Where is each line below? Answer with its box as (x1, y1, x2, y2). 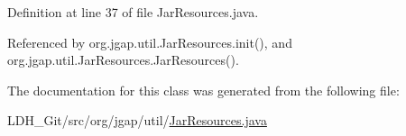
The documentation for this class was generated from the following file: (7, 80, 400, 99)
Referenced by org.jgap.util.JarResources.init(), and (7, 32, 292, 51)
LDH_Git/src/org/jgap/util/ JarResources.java (7, 111, 267, 130)
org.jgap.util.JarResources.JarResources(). (7, 50, 239, 69)
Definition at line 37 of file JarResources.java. (7, 3, 259, 21)
